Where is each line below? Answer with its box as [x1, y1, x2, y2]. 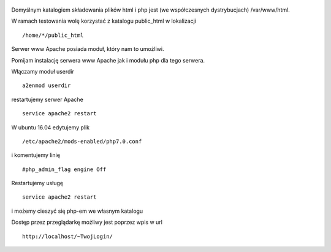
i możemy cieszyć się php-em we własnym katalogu [11, 207, 143, 215]
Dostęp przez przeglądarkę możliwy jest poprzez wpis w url [11, 218, 162, 226]
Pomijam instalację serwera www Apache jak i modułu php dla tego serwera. [11, 56, 205, 64]
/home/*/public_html [22, 31, 84, 39]
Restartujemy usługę [11, 180, 64, 187]
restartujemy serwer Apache [11, 96, 84, 103]
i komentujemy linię [11, 151, 61, 159]
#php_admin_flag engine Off [22, 166, 107, 173]
